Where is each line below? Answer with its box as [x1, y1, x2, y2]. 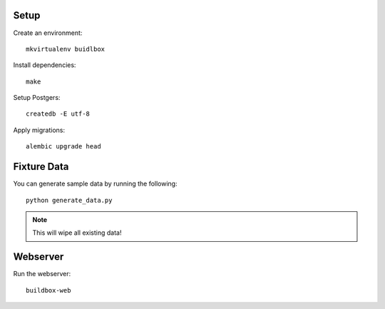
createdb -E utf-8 [26, 110, 91, 118]
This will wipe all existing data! [32, 228, 122, 237]
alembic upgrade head [26, 143, 101, 151]
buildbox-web [26, 286, 71, 294]
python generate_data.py [26, 196, 113, 204]
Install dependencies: [13, 61, 76, 69]
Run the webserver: [13, 270, 71, 278]
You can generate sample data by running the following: [13, 179, 178, 188]
